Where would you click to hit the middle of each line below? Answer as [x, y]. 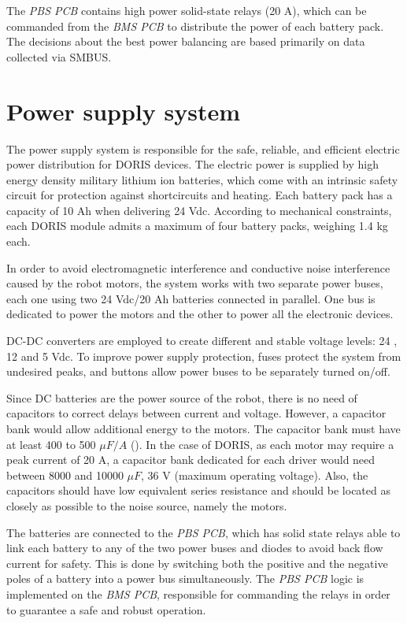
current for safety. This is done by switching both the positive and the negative [197, 563]
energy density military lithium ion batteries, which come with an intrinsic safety [202, 179]
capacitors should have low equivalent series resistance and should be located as [198, 490]
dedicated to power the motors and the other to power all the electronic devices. [200, 314]
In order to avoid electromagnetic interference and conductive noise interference [198, 267]
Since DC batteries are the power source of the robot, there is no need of [182, 397]
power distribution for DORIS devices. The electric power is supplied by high [193, 164]
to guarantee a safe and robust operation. [106, 609]
